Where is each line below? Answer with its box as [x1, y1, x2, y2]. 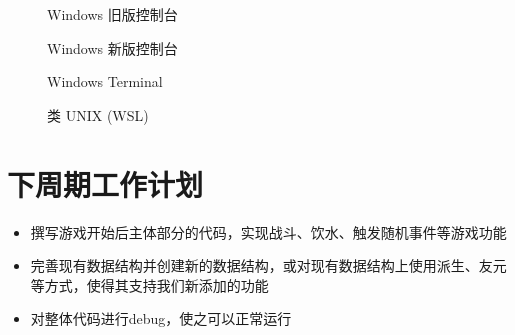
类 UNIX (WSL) [47, 104, 149, 125]
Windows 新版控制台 [47, 37, 178, 58]
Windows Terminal [47, 71, 163, 92]
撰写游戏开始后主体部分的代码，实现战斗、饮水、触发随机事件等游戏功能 [30, 221, 507, 242]
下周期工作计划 [7, 163, 204, 204]
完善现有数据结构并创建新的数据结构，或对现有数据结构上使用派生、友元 [30, 255, 507, 276]
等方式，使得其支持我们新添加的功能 [30, 274, 269, 295]
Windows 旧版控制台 [47, 4, 178, 24]
